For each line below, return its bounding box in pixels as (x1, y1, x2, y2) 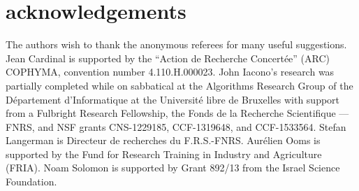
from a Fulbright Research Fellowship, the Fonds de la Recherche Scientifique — (6, 106, 349, 120)
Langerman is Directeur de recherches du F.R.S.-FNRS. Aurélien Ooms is (6, 133, 321, 148)
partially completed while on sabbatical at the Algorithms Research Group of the (6, 78, 353, 92)
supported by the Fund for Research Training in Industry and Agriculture (6, 146, 322, 161)
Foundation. (6, 174, 57, 189)
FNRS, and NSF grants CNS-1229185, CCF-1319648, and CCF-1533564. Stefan (6, 119, 346, 134)
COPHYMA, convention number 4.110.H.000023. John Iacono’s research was (6, 64, 335, 79)
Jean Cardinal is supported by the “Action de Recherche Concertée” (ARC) (6, 50, 330, 65)
